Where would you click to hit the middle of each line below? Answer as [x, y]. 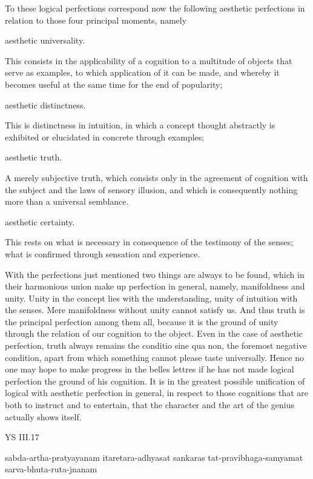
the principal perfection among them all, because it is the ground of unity [142, 321]
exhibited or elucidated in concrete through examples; [105, 137]
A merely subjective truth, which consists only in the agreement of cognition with [156, 177]
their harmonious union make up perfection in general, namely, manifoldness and [155, 286]
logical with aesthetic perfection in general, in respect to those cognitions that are [156, 393]
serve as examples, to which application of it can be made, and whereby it [142, 72]
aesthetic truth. [34, 157]
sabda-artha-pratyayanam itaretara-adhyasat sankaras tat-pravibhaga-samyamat [154, 457]
